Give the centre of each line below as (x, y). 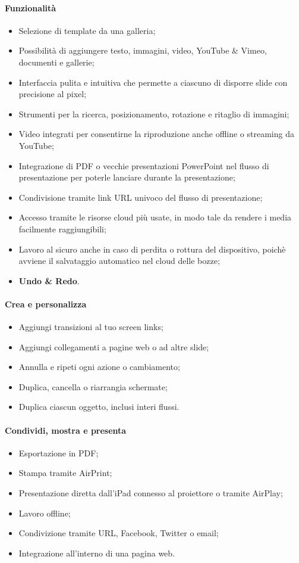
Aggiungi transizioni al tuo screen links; (91, 327)
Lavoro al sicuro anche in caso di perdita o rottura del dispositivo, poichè (152, 249)
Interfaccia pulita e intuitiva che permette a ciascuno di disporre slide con (153, 82)
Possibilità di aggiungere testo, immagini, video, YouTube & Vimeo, (143, 50)
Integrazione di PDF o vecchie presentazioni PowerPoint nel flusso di (144, 165)
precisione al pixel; (53, 94)
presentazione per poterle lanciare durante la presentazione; (127, 177)
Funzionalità (31, 7)
